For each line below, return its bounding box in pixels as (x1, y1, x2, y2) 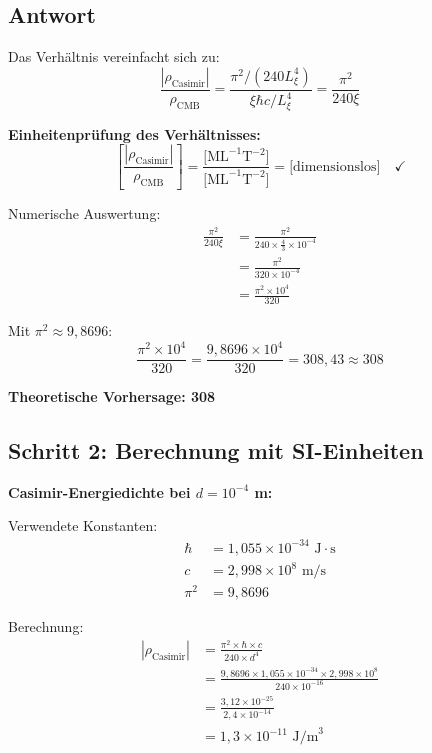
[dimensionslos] (289, 159, 381, 174)
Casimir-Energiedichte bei (8, 481, 191, 502)
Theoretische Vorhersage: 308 (8, 386, 216, 407)
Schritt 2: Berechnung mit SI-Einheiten (8, 435, 424, 466)
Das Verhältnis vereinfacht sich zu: (8, 46, 220, 67)
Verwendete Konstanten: (8, 515, 158, 536)
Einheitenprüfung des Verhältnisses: (8, 123, 261, 144)
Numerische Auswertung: (8, 203, 161, 224)
